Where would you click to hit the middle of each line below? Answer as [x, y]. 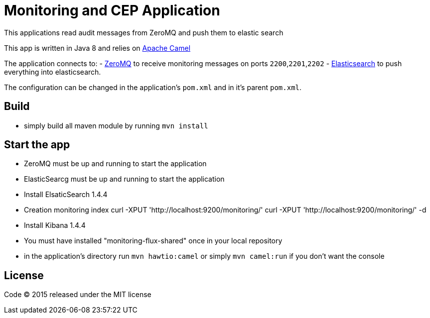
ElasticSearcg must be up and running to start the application [124, 179]
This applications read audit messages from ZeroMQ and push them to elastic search [144, 32]
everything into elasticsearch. [53, 72]
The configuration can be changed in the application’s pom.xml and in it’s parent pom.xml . [153, 87]
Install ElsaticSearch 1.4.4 [66, 195]
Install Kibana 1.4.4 [55, 225]
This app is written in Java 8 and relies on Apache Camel [97, 48]
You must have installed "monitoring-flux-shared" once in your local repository [153, 241]
